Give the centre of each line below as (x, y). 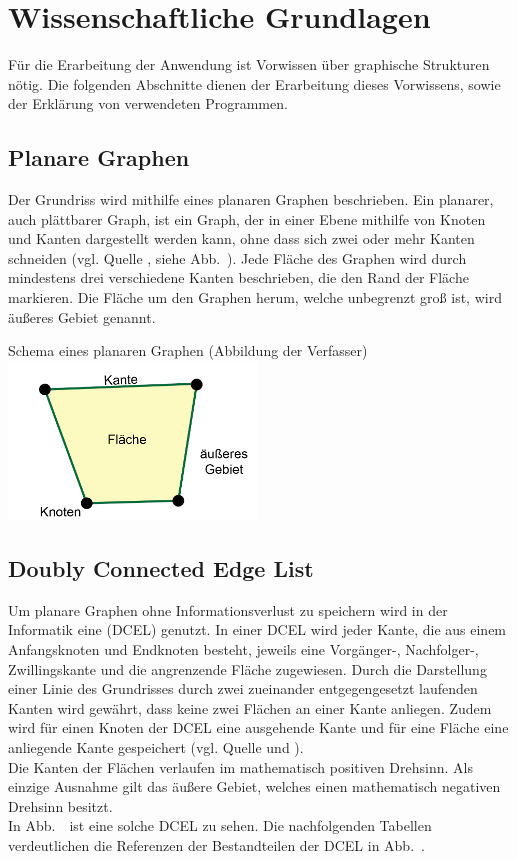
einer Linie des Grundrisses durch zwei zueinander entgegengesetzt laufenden (243, 688)
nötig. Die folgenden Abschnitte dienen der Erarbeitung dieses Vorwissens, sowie (254, 83)
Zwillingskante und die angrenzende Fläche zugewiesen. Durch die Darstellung (247, 668)
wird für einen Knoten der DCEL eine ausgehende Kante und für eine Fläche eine (258, 727)
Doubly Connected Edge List (161, 567)
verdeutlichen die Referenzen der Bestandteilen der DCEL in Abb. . (216, 844)
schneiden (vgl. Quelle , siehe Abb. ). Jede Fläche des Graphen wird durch (237, 257)
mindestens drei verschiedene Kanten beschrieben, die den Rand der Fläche (238, 277)
